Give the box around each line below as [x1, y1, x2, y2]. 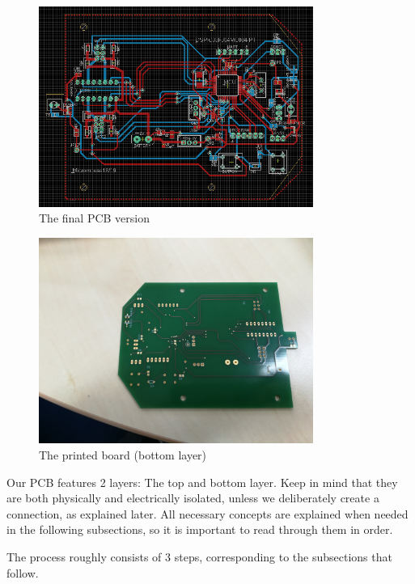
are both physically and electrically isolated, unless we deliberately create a [6, 489, 379, 506]
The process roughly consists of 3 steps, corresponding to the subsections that [6, 548, 392, 565]
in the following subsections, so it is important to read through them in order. [6, 521, 393, 538]
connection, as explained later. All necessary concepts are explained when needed [6, 505, 409, 522]
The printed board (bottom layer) [39, 446, 207, 463]
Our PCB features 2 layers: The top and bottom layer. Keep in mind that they [6, 473, 398, 490]
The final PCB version [39, 209, 150, 226]
